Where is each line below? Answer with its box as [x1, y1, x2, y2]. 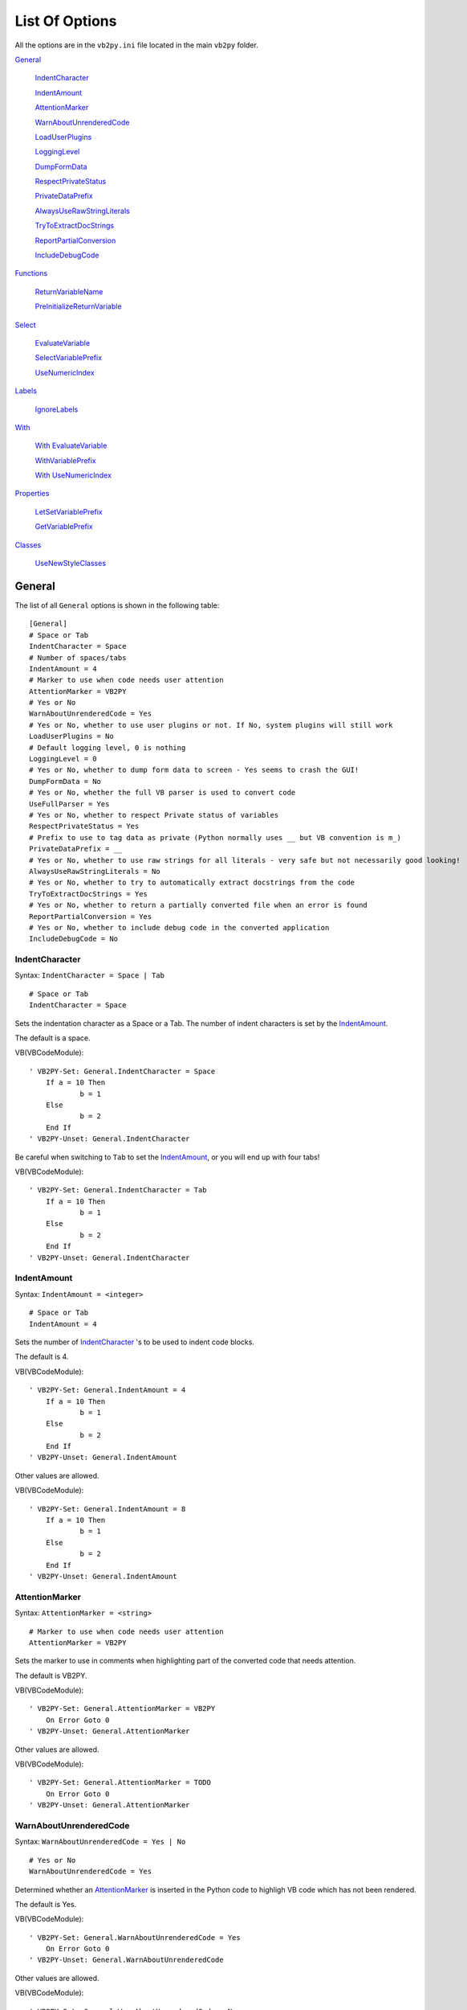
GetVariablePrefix [35, 522, 94, 531]
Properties [14, 489, 50, 498]
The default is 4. [14, 1352, 69, 1362]
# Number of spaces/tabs [29, 653, 127, 662]
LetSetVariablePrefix [35, 507, 104, 516]
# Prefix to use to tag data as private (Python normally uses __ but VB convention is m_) [29, 833, 401, 842]
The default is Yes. [14, 1899, 77, 1909]
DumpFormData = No [29, 777, 102, 786]
